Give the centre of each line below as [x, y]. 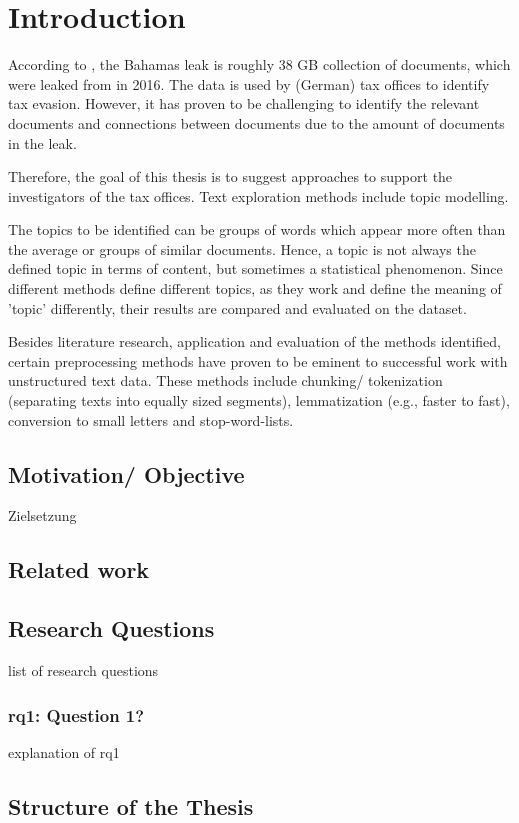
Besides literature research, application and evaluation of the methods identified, [255, 341]
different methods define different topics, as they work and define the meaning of [255, 288]
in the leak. [42, 142]
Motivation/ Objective [126, 473]
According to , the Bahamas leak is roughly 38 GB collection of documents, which [259, 64]
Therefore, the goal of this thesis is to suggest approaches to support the [230, 176]
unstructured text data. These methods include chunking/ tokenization [225, 380]
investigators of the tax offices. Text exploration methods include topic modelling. [258, 195]
